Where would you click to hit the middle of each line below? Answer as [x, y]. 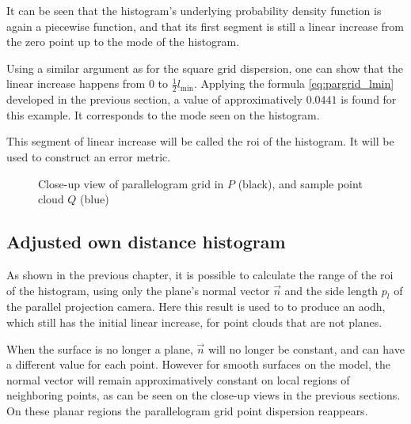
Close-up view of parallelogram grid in [131, 183]
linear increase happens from [76, 83]
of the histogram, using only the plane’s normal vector [138, 290]
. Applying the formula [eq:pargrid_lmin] [294, 83]
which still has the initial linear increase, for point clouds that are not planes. [194, 322]
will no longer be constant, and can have [306, 348]
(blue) [95, 199]
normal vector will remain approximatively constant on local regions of [178, 379]
